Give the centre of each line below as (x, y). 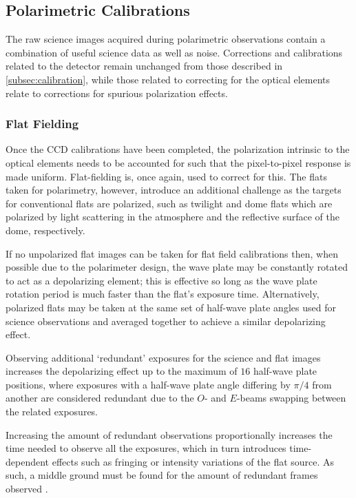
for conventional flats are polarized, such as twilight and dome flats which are (169, 203)
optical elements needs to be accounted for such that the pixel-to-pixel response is (178, 162)
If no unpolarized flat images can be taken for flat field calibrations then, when (172, 253)
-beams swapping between (291, 398)
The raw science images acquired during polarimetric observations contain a (166, 39)
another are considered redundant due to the (100, 398)
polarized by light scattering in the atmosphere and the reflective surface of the (172, 217)
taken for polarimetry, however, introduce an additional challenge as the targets (174, 190)
